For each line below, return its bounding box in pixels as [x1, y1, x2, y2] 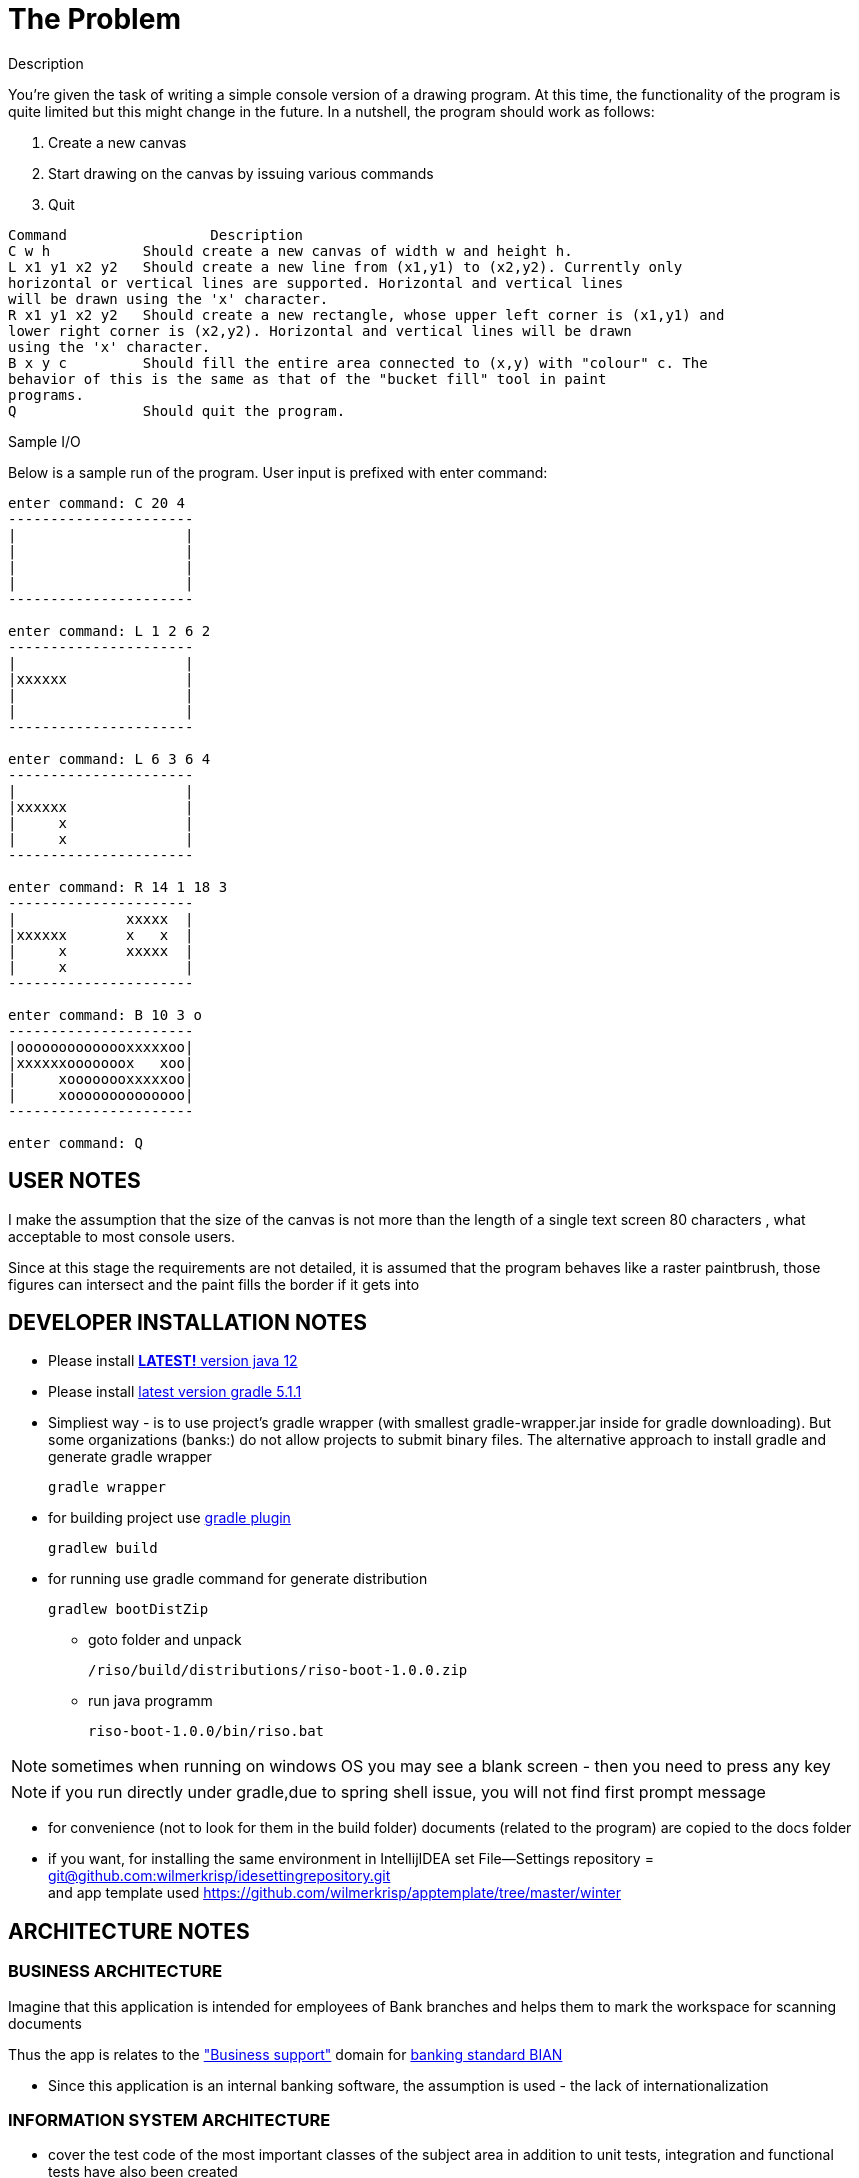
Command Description [8, 226, 304, 243]
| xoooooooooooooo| [8, 1086, 194, 1103]
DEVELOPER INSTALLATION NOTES [8, 1310, 367, 1336]
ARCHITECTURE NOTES [8, 1918, 250, 1944]
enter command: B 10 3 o [8, 1006, 202, 1023]
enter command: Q [8, 1134, 143, 1151]
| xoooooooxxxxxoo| [8, 1070, 194, 1087]
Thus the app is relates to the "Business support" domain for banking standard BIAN [8, 2045, 563, 2063]
